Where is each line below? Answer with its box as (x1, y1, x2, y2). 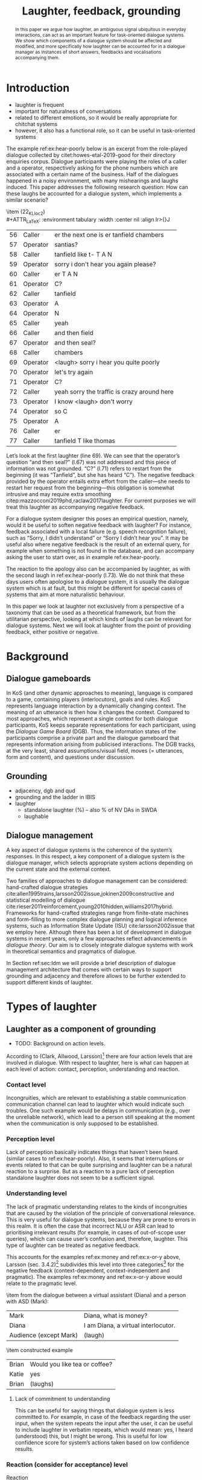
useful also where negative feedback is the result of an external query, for (6, 541, 190, 548)
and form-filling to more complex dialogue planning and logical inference (6, 916, 188, 923)
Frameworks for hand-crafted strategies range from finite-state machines (6, 909, 189, 916)
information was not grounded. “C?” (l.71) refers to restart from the (6, 465, 172, 472)
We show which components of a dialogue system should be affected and (14, 37, 172, 43)
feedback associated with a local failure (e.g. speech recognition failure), (6, 528, 188, 535)
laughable (24, 813, 49, 820)
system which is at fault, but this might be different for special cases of (6, 584, 183, 592)
